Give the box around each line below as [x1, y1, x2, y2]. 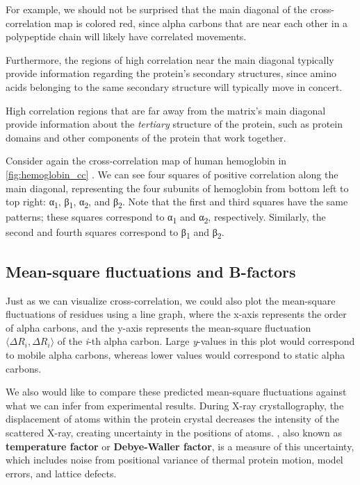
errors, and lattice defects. [6, 466, 117, 480]
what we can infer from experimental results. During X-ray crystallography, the [6, 398, 344, 412]
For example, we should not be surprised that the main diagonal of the [6, 2, 307, 16]
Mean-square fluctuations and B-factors [6, 260, 296, 282]
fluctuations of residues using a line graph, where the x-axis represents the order [6, 307, 347, 321]
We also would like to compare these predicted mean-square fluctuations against [6, 384, 347, 399]
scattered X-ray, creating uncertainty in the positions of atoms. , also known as [6, 425, 342, 440]
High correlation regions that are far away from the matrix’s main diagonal [6, 103, 326, 117]
